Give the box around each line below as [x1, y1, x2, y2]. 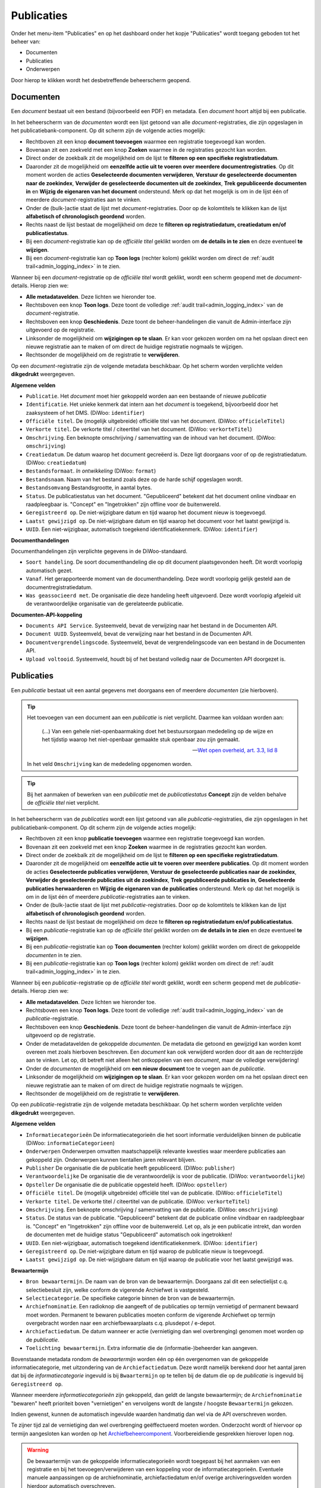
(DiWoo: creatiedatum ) [26, 459, 87, 467]
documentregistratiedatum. [26, 583, 93, 590]
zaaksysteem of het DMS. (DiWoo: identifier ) [26, 409, 145, 416]
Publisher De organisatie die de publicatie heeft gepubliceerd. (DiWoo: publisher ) [26, 1164, 235, 1172]
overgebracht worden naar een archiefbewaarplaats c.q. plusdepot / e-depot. [26, 1320, 216, 1327]
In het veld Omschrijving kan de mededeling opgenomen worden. [27, 760, 193, 767]
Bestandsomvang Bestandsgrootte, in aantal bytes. [26, 484, 152, 491]
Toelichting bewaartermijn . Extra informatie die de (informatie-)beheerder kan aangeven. [26, 1345, 258, 1352]
